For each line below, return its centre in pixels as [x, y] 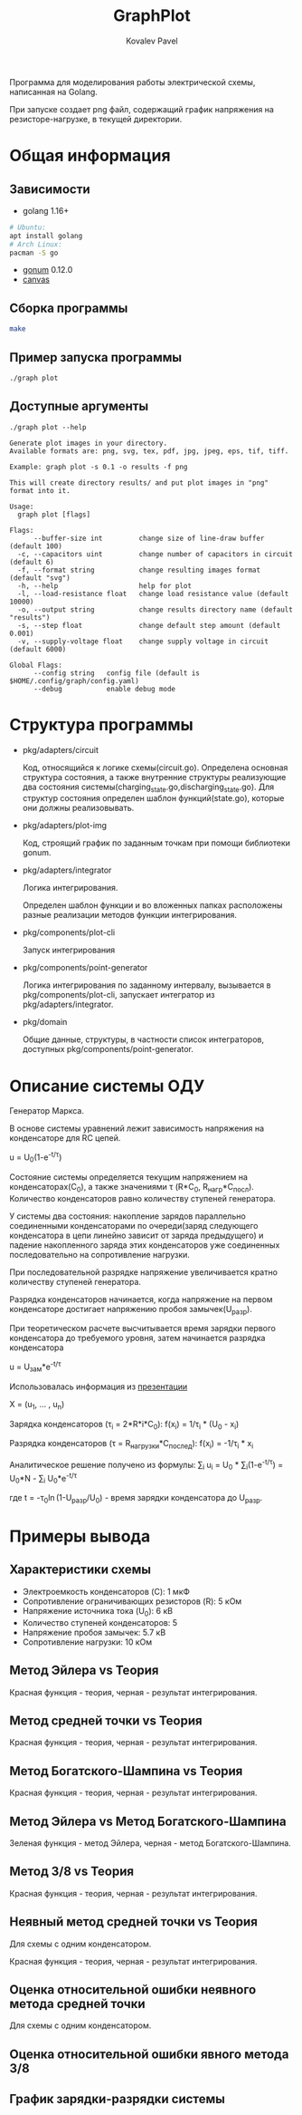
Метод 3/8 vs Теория [71, 1872]
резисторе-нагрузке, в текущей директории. [96, 119]
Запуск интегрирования [69, 950]
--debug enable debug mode [104, 689]
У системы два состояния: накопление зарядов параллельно [127, 1216]
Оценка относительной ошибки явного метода [149, 2054]
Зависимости [50, 189]
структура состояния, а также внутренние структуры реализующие [154, 777]
